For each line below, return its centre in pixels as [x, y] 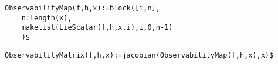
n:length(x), [47, 18]
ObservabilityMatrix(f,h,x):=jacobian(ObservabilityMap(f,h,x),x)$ [139, 55]
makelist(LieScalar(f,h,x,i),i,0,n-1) [97, 28]
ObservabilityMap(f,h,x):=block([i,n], [82, 8]
